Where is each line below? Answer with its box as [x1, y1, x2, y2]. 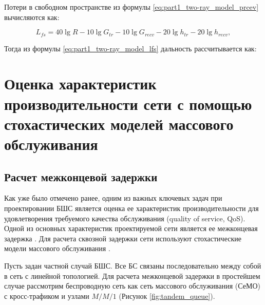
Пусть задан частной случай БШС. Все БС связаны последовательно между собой [4, 260, 261, 271]
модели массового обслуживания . [4, 243, 110, 254]
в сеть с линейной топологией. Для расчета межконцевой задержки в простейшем [4, 270, 260, 281]
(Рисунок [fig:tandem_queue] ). [119, 290, 215, 301]
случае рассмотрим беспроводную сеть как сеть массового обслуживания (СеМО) [4, 280, 260, 291]
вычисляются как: [4, 11, 60, 22]
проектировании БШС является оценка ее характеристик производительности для [4, 202, 259, 213]
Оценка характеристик [4, 73, 157, 94]
